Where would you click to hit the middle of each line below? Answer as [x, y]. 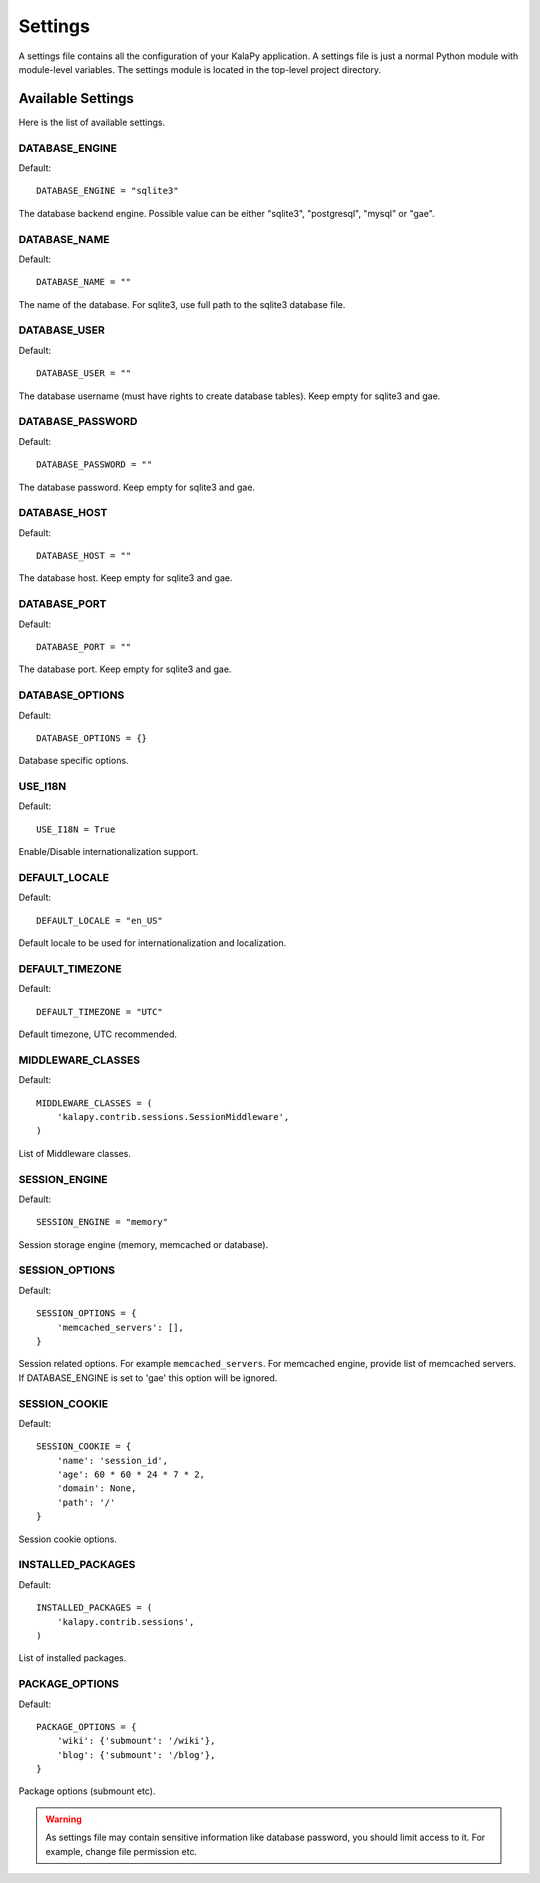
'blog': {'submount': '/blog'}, [136, 1754]
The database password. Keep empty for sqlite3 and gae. [136, 487]
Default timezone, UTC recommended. [98, 1034]
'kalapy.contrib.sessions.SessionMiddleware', [173, 1116]
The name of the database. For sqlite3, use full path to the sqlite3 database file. [182, 304]
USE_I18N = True [76, 829]
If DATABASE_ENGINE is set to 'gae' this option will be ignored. [148, 1377]
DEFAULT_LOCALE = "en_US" [100, 920]
